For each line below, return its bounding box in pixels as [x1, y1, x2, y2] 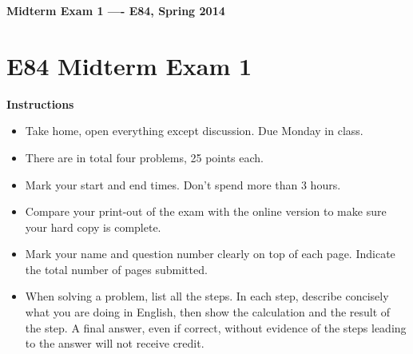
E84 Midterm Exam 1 [6, 49, 252, 82]
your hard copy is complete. [25, 218, 161, 235]
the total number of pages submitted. [25, 261, 208, 277]
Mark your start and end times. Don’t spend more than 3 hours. [25, 176, 341, 193]
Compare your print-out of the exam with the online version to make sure [25, 203, 387, 220]
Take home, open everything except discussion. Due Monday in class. [25, 122, 363, 139]
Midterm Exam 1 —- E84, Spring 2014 [6, 2, 225, 18]
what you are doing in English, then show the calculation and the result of [25, 304, 391, 320]
